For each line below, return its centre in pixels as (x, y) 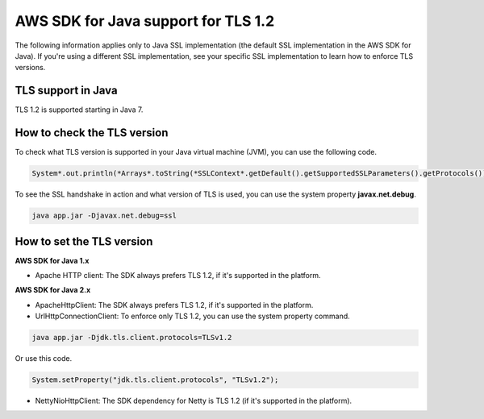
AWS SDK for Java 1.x (52, 260)
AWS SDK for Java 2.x (53, 290)
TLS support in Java (66, 91)
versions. (30, 68)
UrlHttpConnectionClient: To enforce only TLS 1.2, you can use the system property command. (192, 316)
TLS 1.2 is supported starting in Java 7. (79, 110)
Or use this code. (44, 359)
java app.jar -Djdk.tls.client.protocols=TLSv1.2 (132, 338)
